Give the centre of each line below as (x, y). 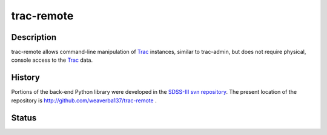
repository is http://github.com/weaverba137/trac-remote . (84, 100)
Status (24, 118)
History (26, 78)
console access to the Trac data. (52, 60)
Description (34, 37)
